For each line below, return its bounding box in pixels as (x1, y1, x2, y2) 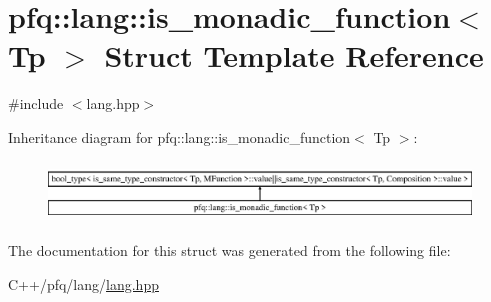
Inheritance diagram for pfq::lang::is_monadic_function (8, 126, 351, 147)
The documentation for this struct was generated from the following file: (8, 240, 451, 260)
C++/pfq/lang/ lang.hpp (8, 273, 159, 294)
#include (8, 93, 64, 114)
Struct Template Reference (104, 35, 484, 76)
